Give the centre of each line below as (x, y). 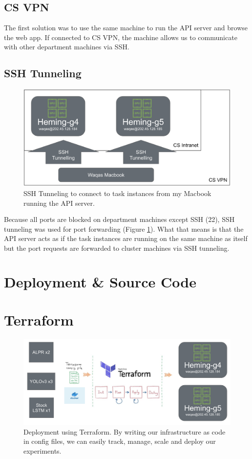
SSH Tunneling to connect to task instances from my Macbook (117, 193)
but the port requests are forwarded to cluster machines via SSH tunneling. (117, 248)
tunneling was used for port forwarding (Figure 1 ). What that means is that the (124, 229)
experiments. (42, 450)
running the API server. (59, 203)
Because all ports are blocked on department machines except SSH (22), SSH (119, 219)
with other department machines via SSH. (67, 47)
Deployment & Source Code (100, 281)
